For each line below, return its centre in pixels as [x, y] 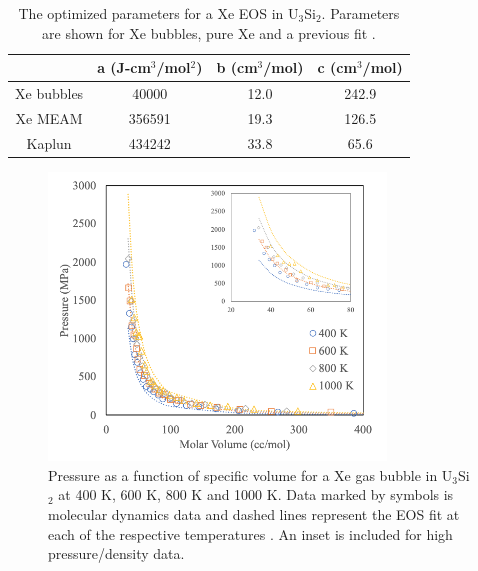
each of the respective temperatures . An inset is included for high [250, 533]
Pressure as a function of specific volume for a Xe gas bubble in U [250, 474]
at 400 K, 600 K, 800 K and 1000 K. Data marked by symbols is [256, 494]
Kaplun [49, 142]
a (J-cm [124, 67]
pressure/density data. [116, 553]
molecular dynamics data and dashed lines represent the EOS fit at [254, 514]
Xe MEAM [49, 117]
